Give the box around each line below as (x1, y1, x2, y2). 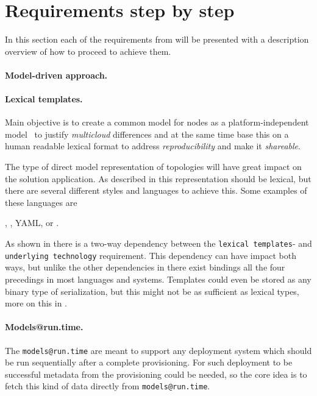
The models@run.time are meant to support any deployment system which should (5, 344, 312, 356)
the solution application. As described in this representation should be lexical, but (5, 172, 312, 185)
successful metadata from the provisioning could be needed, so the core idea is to (5, 367, 307, 380)
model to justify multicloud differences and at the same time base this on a (5, 127, 289, 140)
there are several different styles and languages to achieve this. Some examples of (5, 184, 307, 197)
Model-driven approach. (5, 68, 108, 81)
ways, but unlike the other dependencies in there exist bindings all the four (5, 261, 285, 274)
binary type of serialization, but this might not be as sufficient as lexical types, (5, 285, 299, 297)
